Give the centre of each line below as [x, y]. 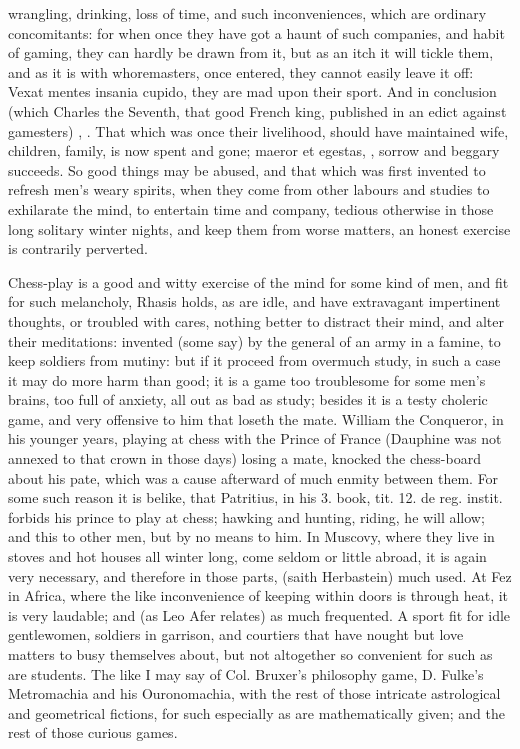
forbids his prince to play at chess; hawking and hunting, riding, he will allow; [246, 516]
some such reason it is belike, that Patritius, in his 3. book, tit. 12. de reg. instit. [255, 497]
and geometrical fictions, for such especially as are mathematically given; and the [257, 712]
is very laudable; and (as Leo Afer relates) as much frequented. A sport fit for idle [259, 614]
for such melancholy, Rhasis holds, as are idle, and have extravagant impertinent [254, 301]
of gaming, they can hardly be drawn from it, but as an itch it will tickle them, [251, 52]
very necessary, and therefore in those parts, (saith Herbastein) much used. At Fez [260, 575]
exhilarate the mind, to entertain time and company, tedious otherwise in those [251, 208]
